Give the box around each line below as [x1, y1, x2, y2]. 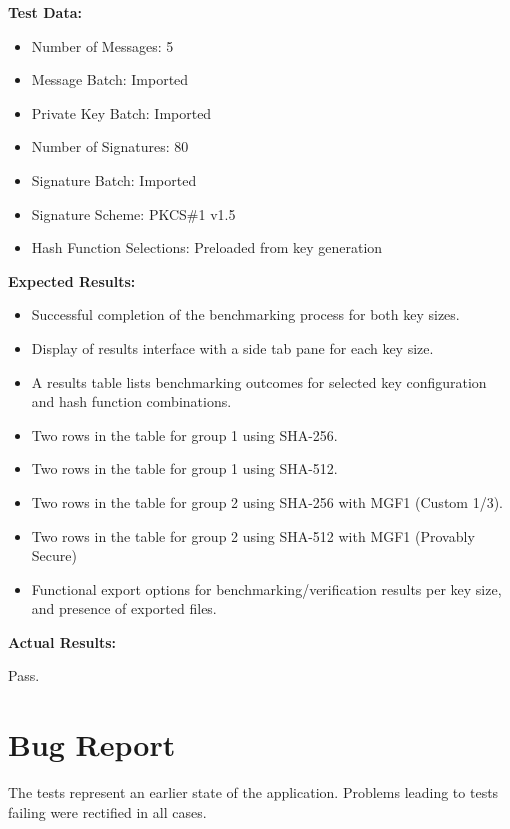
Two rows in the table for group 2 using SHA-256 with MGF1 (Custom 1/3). [31, 491, 503, 512]
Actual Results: [8, 631, 117, 652]
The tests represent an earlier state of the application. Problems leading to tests [8, 782, 499, 803]
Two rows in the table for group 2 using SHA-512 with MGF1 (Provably [31, 525, 475, 546]
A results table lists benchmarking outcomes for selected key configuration [31, 371, 487, 392]
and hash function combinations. [31, 391, 232, 412]
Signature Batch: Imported [31, 169, 197, 190]
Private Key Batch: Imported [31, 102, 212, 123]
